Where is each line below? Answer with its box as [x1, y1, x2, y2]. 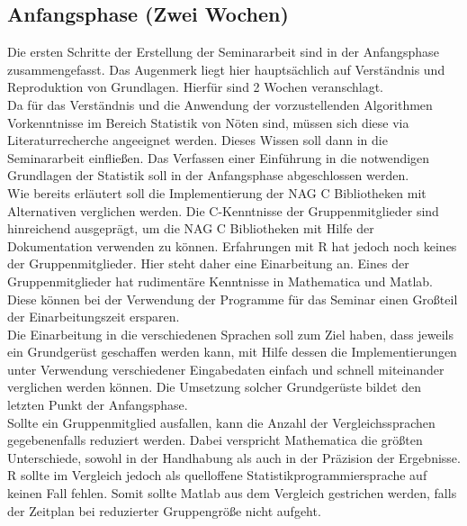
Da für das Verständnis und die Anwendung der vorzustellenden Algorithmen [7, 95, 433, 113]
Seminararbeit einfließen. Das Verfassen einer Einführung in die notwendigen [7, 148, 430, 167]
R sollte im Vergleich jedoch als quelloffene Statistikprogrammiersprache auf [7, 466, 427, 485]
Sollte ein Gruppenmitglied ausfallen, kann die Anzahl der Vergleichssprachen [7, 413, 436, 431]
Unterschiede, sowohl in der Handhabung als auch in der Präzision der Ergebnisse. [7, 448, 461, 467]
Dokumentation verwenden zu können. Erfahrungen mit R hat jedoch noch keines [7, 236, 457, 255]
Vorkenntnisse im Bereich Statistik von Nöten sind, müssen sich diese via [7, 113, 409, 131]
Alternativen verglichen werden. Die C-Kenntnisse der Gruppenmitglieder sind [7, 201, 439, 220]
